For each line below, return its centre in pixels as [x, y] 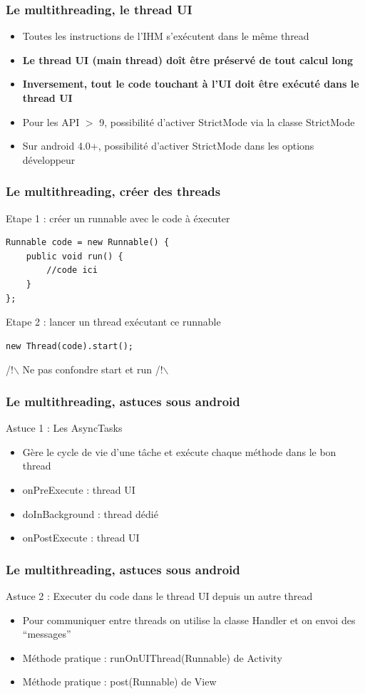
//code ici [72, 270]
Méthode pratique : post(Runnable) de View [119, 682]
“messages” [47, 634]
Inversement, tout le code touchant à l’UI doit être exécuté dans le [191, 84]
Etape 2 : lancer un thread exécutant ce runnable [113, 322]
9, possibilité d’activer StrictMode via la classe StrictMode [227, 121]
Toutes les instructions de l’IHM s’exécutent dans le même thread [166, 36]
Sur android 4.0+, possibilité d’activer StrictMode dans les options [168, 146]
